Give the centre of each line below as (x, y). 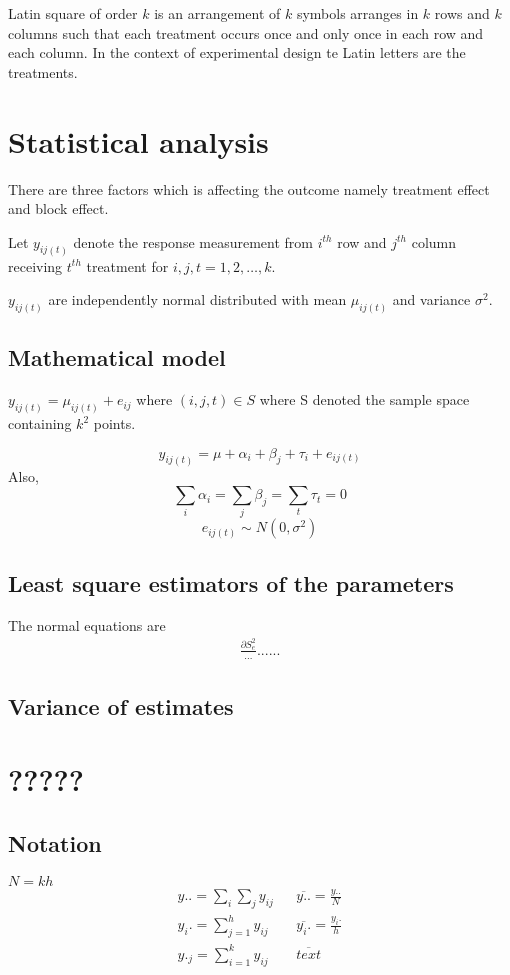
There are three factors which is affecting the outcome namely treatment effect (249, 188)
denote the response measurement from (193, 241)
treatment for (127, 265)
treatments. (43, 71)
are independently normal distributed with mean (197, 299)
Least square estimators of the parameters (231, 582)
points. (114, 423)
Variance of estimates (121, 705)
